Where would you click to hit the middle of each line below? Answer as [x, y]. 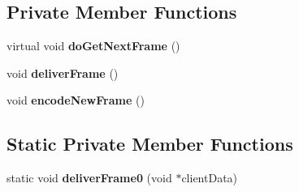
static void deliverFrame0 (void [89, 178]
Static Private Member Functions [150, 144]
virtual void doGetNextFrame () [93, 46]
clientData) [210, 178]
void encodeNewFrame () [76, 100]
